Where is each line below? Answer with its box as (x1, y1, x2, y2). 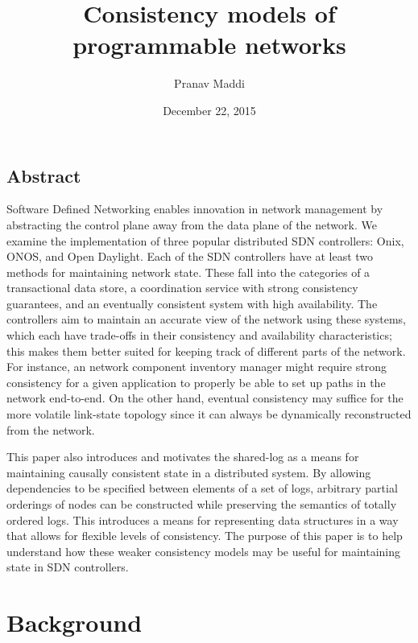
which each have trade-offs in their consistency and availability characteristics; (6, 327, 392, 344)
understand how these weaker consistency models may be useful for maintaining (6, 542, 401, 559)
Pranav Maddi (174, 75, 245, 92)
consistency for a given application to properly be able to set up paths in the (6, 373, 386, 390)
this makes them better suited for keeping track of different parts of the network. (6, 342, 406, 359)
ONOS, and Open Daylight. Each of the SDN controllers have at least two (6, 248, 374, 265)
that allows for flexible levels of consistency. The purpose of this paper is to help (6, 527, 403, 544)
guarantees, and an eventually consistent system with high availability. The (6, 295, 378, 311)
